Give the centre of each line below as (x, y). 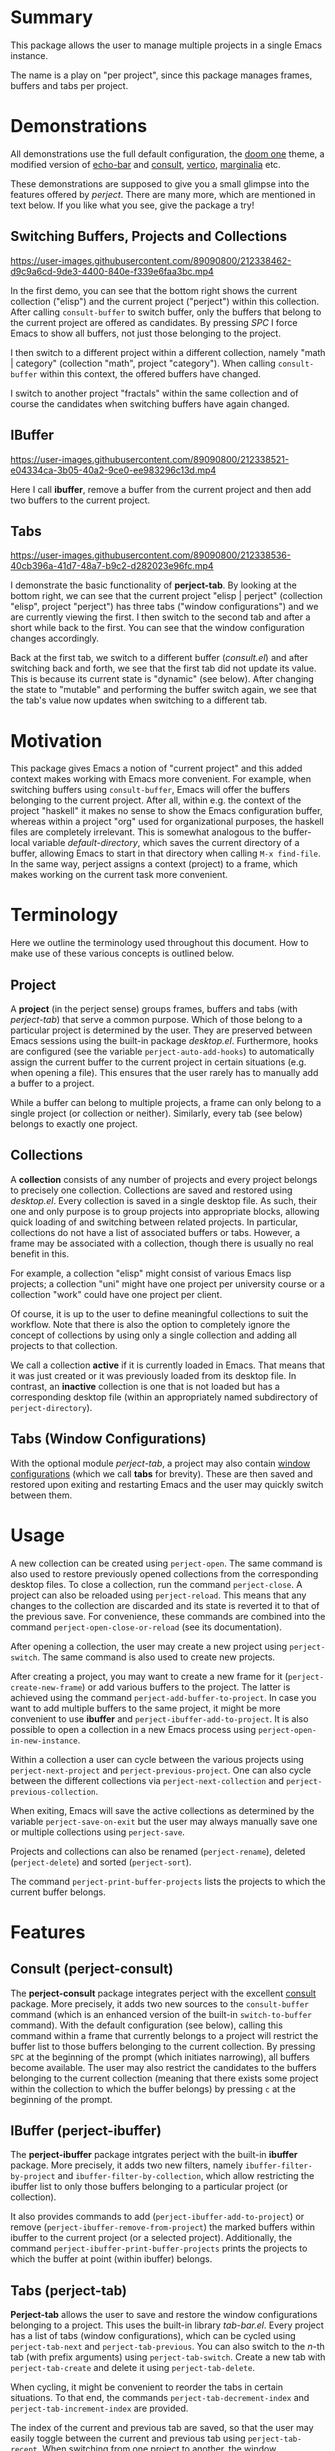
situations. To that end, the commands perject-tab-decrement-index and (160, 2398)
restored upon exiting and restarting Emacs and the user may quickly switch (167, 1484)
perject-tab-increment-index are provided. (99, 2408)
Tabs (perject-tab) (69, 2290)
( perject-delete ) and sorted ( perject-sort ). (101, 1862)
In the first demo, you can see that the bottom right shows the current (154, 290)
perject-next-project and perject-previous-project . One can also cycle (161, 1770)
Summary (51, 17)
